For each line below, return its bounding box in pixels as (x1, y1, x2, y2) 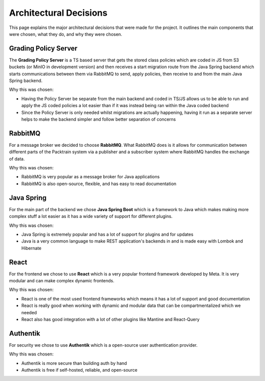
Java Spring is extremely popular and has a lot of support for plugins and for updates (21, 231, 194, 237)
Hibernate (21, 245, 42, 251)
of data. (9, 156, 25, 162)
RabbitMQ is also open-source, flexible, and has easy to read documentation (21, 181, 177, 187)
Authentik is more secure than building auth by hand (21, 360, 127, 366)
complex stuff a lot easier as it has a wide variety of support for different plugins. (9, 214, 173, 219)
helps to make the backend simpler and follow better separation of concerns (21, 116, 176, 122)
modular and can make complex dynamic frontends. (9, 277, 115, 283)
